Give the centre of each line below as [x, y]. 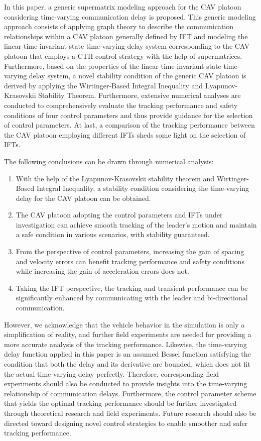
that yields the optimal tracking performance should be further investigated [120, 403]
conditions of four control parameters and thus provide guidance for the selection [128, 115]
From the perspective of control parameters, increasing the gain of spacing [130, 251]
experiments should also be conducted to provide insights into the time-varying [126, 383]
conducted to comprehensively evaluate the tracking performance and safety [121, 105]
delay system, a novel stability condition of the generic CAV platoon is [138, 76]
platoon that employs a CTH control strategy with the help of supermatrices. [123, 56]
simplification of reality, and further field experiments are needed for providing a [128, 334]
